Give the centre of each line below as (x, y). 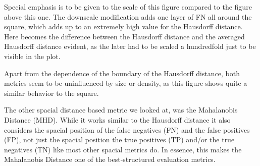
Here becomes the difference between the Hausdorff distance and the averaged (124, 36)
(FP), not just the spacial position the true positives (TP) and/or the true (119, 140)
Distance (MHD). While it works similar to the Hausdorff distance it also (117, 119)
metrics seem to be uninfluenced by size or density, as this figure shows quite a (126, 83)
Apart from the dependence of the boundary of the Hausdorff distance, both (122, 73)
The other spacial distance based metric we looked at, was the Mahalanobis (121, 110)
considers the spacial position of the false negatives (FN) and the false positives (127, 129)
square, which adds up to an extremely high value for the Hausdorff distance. (123, 26)
